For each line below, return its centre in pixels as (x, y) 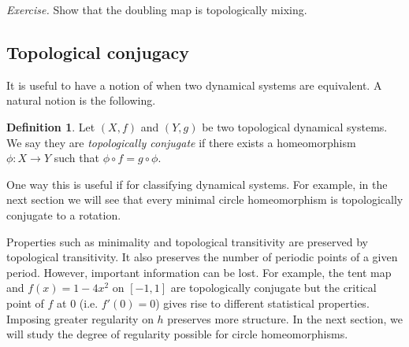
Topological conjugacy (98, 52)
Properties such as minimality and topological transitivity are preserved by (187, 241)
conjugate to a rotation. (64, 214)
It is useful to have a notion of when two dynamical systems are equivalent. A (194, 85)
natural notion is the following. (81, 100)
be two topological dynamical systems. (295, 126)
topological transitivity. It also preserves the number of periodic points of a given (202, 257)
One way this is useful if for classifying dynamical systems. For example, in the (197, 184)
